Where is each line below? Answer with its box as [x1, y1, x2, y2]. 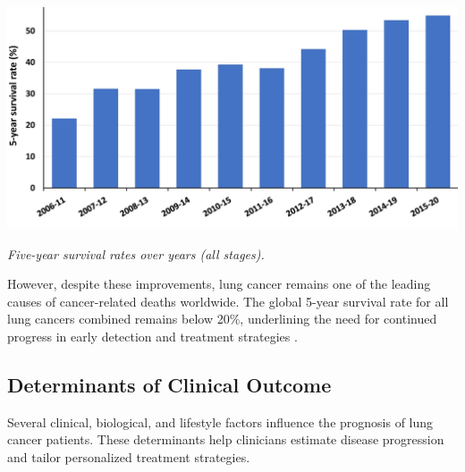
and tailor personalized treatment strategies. [7, 448, 250, 467]
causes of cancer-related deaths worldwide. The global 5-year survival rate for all [7, 291, 449, 310]
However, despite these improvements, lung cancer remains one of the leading [7, 274, 431, 293]
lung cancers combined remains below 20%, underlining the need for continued [7, 309, 437, 328]
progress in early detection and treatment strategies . [7, 327, 298, 346]
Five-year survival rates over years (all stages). [7, 244, 265, 263]
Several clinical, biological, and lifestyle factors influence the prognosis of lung [7, 412, 434, 431]
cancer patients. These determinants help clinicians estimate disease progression [7, 430, 444, 449]
